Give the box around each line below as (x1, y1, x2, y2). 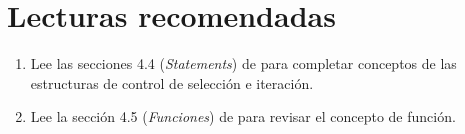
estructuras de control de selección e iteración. (30, 72, 314, 93)
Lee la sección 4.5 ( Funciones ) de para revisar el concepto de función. (30, 106, 456, 127)
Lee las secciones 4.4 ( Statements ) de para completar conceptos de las (30, 53, 457, 74)
